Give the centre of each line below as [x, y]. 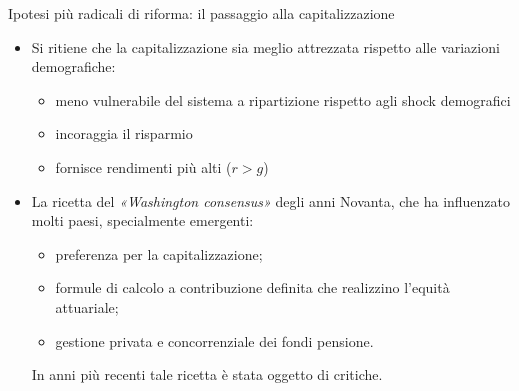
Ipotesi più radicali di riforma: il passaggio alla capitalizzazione [201, 13]
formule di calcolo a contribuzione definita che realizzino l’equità [252, 287]
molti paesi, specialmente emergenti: [142, 220]
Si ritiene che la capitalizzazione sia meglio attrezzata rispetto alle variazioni [265, 46]
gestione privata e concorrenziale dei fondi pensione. [214, 340]
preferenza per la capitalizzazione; [159, 253]
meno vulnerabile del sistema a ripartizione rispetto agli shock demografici [283, 99]
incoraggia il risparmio [124, 133]
